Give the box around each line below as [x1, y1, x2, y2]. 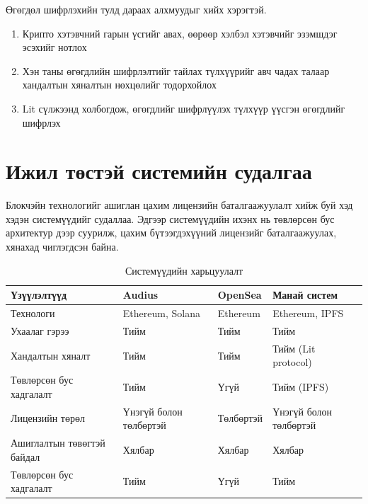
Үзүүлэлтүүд [11, 287, 67, 302]
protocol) [272, 355, 312, 370]
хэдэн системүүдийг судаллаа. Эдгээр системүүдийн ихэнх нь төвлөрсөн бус [6, 211, 335, 226]
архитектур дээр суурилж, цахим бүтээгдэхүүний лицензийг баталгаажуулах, [6, 225, 337, 240]
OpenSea [217, 287, 262, 302]
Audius [122, 287, 159, 302]
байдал [11, 449, 40, 464]
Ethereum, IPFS [272, 306, 344, 321]
